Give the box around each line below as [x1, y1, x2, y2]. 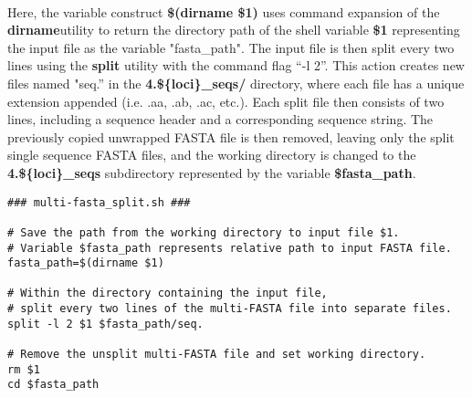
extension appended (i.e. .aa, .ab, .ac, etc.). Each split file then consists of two [7, 91, 445, 110]
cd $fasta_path [7, 378, 100, 392]
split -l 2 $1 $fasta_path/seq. [7, 317, 204, 330]
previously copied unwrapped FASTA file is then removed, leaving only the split [7, 127, 455, 146]
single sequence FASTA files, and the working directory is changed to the [7, 145, 416, 164]
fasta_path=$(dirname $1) [7, 257, 164, 270]
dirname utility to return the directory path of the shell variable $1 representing [7, 20, 460, 39]
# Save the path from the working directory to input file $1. [7, 225, 400, 239]
